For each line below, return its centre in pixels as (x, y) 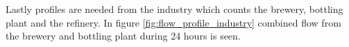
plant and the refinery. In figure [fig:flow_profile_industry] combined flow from (173, 22)
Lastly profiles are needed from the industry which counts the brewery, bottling (174, 9)
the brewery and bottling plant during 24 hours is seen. (123, 36)
